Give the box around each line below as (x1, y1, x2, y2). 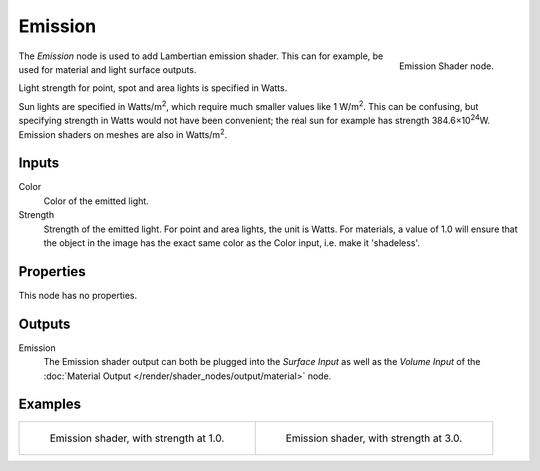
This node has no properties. (18, 289, 138, 301)
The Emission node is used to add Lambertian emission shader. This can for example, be (18, 50, 384, 62)
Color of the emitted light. (43, 195, 149, 207)
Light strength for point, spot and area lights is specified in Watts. (18, 82, 288, 94)
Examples (18, 396, 82, 413)
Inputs (18, 155, 60, 172)
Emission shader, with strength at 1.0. (49, 431, 225, 445)
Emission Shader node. (398, 60, 494, 72)
